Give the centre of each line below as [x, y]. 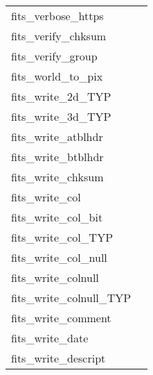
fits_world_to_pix [57, 76]
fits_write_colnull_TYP [71, 298]
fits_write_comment [61, 318]
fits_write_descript [58, 358]
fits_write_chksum [57, 177]
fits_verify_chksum [59, 36]
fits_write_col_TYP [62, 237]
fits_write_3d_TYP [61, 116]
